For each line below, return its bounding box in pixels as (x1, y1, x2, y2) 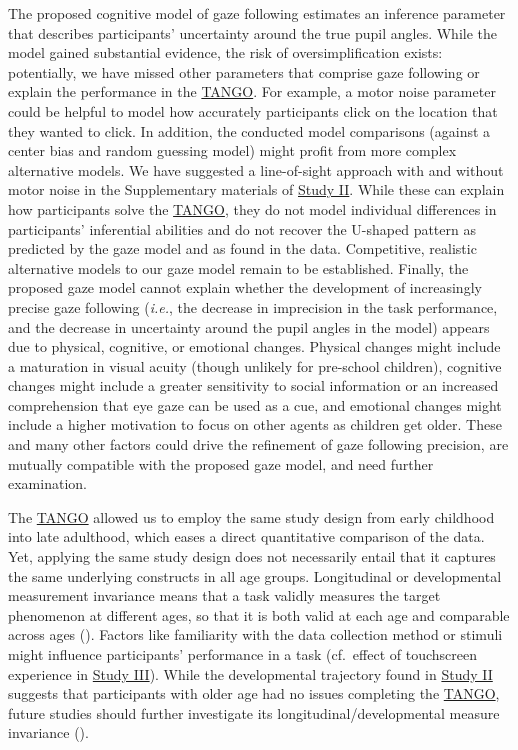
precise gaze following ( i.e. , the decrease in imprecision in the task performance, (8, 296, 498, 317)
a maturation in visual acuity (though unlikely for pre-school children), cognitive (8, 355, 502, 376)
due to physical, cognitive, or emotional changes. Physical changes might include (8, 336, 501, 357)
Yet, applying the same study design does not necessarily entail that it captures (8, 546, 496, 567)
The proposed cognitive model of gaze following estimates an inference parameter (8, 3, 506, 23)
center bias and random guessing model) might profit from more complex (8, 140, 457, 161)
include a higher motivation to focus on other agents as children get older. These (8, 414, 502, 435)
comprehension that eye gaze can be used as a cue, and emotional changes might (8, 394, 502, 415)
